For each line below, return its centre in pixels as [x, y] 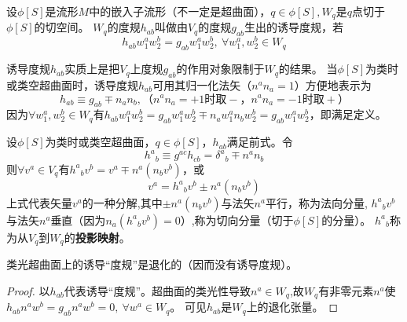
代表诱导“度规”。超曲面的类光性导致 [158, 290]
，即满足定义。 [348, 114]
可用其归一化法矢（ [202, 84]
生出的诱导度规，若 [294, 27]
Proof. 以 [28, 290]
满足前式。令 [260, 142]
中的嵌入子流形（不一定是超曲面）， [180, 11]
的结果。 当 [308, 69]
